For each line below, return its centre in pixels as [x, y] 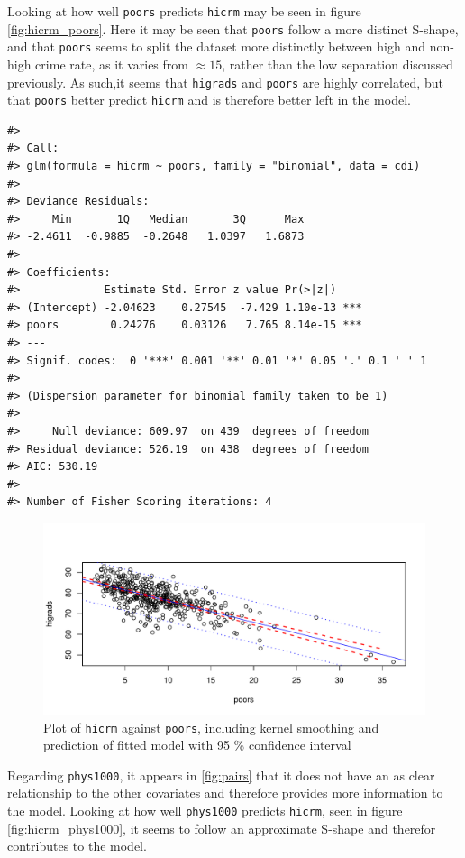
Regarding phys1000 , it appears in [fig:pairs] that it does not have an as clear [221, 775]
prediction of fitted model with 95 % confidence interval [197, 745]
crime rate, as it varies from [112, 64]
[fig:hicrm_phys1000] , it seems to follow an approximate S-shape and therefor [222, 828]
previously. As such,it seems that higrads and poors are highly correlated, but [225, 82]
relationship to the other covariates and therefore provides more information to [225, 793]
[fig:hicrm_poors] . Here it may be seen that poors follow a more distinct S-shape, [233, 28]
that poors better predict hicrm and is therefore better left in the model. [209, 100]
